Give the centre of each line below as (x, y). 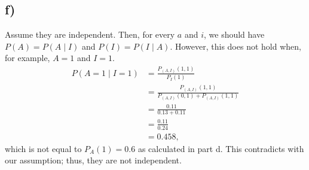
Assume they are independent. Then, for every (90, 34)
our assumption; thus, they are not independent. (93, 160)
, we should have (234, 34)
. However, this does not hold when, (235, 46)
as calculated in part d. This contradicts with (221, 148)
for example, (27, 58)
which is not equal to (43, 148)
